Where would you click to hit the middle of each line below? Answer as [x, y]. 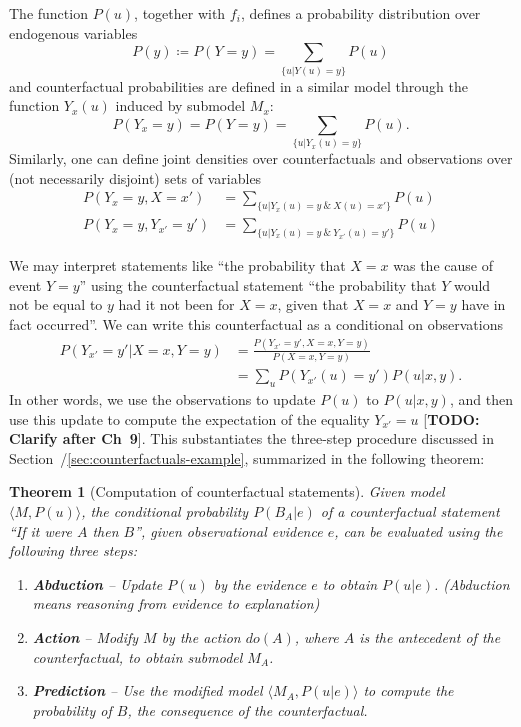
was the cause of [443, 265]
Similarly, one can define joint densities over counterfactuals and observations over [261, 158]
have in [483, 304]
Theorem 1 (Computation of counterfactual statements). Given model [227, 491]
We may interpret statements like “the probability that [177, 265]
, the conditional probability [165, 510]
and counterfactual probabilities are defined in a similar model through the [238, 85]
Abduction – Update [97, 583]
